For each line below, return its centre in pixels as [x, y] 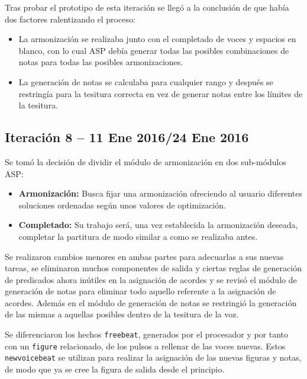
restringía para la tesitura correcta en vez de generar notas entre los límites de [161, 93]
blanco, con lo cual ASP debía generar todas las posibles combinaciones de [154, 50]
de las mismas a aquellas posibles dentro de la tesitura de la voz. [122, 314]
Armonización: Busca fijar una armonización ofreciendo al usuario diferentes [161, 193]
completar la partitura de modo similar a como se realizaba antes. [138, 236]
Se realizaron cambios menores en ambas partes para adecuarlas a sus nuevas [144, 256]
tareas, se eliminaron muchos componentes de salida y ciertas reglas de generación [153, 268]
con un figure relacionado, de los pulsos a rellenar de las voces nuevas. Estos [145, 346]
